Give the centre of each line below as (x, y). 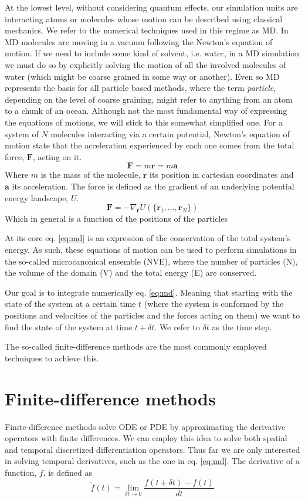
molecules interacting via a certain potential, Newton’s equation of (170, 133)
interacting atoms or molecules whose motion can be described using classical (144, 18)
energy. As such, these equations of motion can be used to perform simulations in (151, 250)
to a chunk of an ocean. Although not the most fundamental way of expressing (146, 111)
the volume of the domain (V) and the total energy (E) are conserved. (131, 272)
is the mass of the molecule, (91, 175)
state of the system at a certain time (70, 304)
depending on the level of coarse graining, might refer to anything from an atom (149, 99)
